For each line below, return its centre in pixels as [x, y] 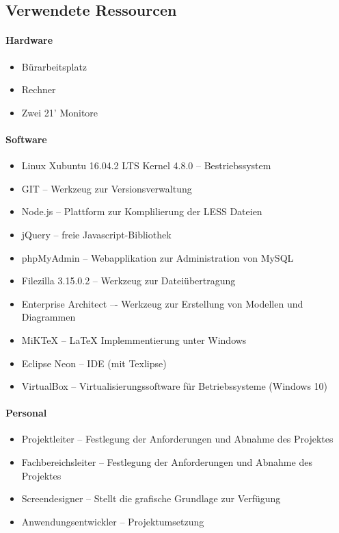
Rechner [39, 89]
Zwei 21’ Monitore [60, 112]
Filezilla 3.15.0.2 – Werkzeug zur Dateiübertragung [128, 281]
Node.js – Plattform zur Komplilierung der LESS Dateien [142, 211]
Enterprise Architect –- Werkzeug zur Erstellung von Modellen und [162, 303]
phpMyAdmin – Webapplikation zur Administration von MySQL [158, 257]
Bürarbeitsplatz [54, 66]
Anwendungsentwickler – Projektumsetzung [113, 521]
